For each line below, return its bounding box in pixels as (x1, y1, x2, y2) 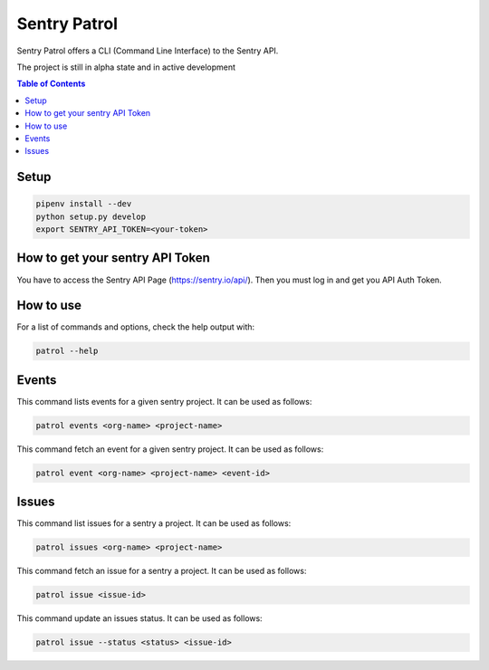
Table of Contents (16, 78, 86, 90)
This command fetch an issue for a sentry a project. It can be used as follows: (16, 566, 307, 577)
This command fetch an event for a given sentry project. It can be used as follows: (16, 444, 324, 455)
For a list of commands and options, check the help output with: (16, 321, 255, 332)
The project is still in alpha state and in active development (16, 62, 235, 72)
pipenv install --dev (35, 199, 132, 209)
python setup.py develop (35, 211, 147, 222)
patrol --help (35, 346, 99, 357)
